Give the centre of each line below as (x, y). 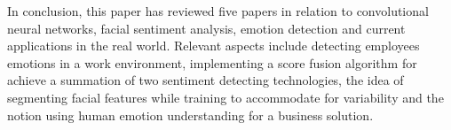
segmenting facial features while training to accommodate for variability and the (225, 97)
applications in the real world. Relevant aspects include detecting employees (214, 46)
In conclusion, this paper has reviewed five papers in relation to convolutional (218, 11)
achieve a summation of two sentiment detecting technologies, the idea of (206, 80)
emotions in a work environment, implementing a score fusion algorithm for (212, 62)
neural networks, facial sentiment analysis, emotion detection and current (206, 28)
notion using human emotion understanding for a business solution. (190, 115)
